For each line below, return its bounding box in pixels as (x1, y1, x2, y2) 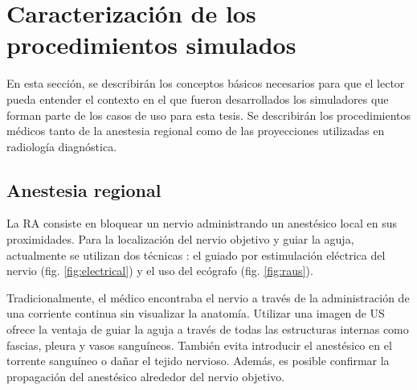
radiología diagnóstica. (6, 138, 117, 154)
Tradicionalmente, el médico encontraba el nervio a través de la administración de (6, 289, 410, 306)
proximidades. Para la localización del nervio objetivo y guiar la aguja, (6, 231, 354, 248)
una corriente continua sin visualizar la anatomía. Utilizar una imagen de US (6, 305, 385, 322)
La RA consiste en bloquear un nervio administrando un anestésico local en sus (6, 215, 397, 232)
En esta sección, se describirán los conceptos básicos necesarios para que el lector (6, 75, 405, 92)
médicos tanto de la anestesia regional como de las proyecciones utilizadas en (6, 122, 385, 139)
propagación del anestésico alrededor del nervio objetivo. (6, 367, 285, 384)
